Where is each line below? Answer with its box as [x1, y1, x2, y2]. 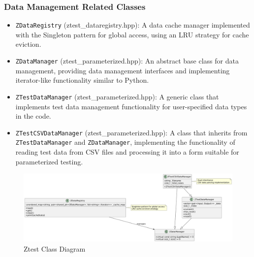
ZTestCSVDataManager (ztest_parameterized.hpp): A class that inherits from [15, 127, 248, 137]
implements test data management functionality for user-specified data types [15, 101, 247, 111]
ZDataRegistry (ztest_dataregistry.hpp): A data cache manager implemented [15, 20, 250, 30]
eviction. [15, 39, 41, 49]
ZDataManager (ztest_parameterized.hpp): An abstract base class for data [15, 56, 239, 66]
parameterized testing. [15, 156, 83, 166]
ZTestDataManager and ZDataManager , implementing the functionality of [15, 137, 235, 147]
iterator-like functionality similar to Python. [15, 75, 149, 85]
